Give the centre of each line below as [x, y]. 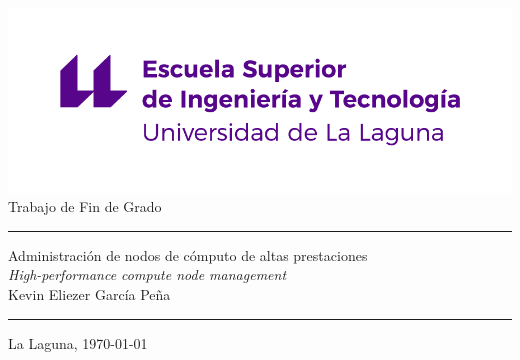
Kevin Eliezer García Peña [89, 293]
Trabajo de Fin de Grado [85, 206]
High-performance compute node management [147, 274]
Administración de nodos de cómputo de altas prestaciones [188, 254]
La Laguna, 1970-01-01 [78, 342]
